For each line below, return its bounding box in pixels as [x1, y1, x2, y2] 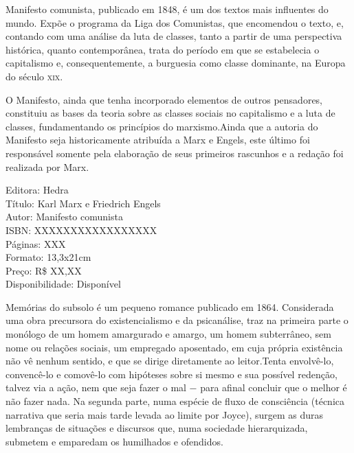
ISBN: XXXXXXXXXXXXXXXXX [5, 222, 157, 237]
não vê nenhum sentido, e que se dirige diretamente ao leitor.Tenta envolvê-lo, [5, 353, 334, 368]
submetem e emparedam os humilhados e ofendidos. [5, 434, 223, 448]
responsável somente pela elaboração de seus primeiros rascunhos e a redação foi [5, 146, 344, 160]
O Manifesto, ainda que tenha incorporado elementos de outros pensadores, [5, 92, 323, 106]
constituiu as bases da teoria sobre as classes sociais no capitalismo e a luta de [5, 106, 335, 120]
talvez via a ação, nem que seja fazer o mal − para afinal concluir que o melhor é [5, 380, 347, 395]
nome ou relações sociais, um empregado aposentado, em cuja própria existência [5, 340, 343, 354]
